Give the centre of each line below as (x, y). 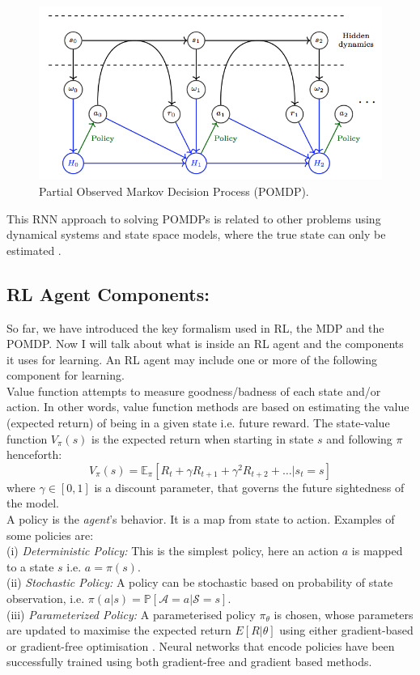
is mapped (377, 551)
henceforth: (34, 454)
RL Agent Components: (108, 293)
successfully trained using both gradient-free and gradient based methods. (189, 662)
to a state (30, 566)
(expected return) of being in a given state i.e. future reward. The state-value (198, 423)
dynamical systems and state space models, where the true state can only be (196, 234)
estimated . (34, 250)
